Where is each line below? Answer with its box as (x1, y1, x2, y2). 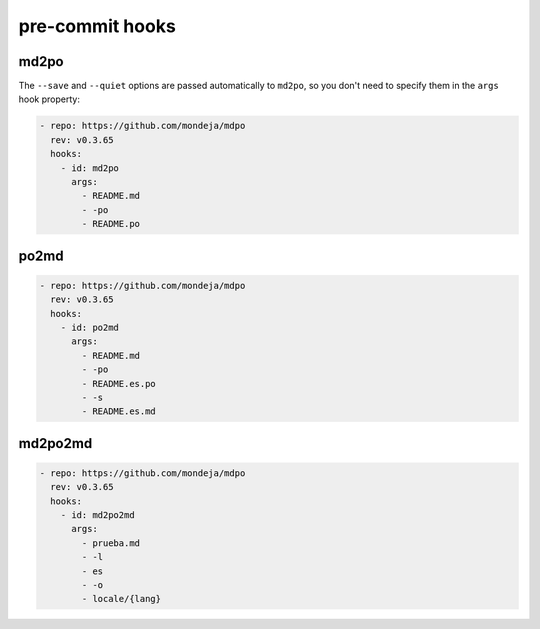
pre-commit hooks (18, 15, 177, 37)
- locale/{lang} (81, 593, 162, 605)
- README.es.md (81, 406, 157, 417)
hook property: (18, 93, 80, 105)
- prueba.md (81, 537, 140, 549)
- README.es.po (81, 378, 157, 389)
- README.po (81, 218, 140, 230)
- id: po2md (60, 321, 120, 333)
